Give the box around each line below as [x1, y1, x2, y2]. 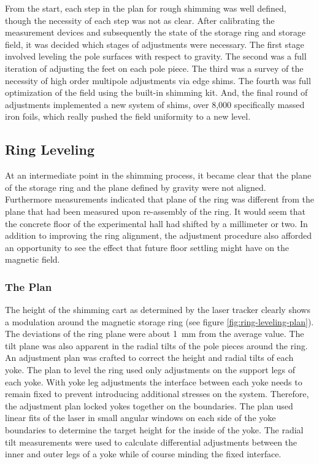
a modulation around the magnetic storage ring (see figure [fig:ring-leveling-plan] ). [5, 315, 314, 328]
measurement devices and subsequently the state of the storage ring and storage [5, 26, 306, 39]
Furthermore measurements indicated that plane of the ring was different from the [5, 193, 314, 206]
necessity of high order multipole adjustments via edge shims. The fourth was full [5, 74, 311, 87]
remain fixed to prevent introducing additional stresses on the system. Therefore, [5, 387, 309, 400]
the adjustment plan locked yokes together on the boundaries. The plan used [5, 399, 293, 412]
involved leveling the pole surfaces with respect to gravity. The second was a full [5, 50, 307, 63]
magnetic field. [5, 253, 60, 266]
